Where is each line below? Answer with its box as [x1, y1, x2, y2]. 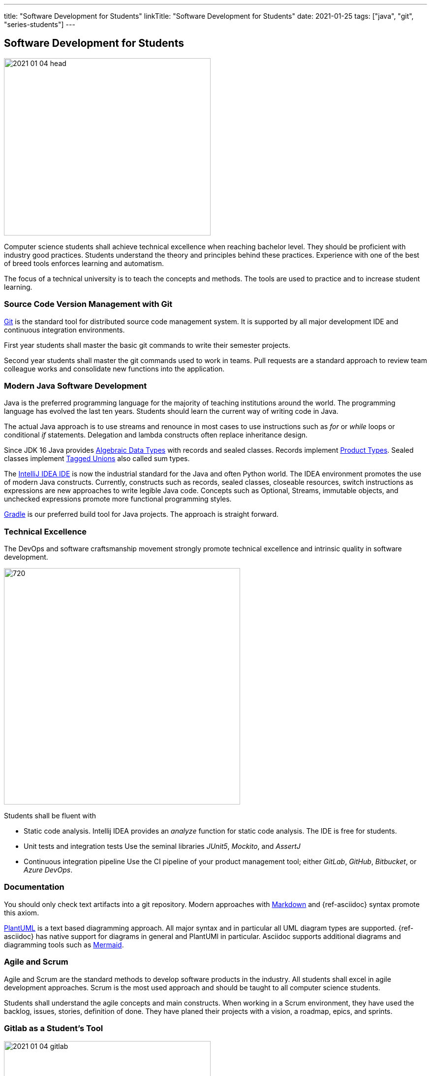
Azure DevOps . [24, 866, 73, 874]
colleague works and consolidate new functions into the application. [4, 364, 225, 373]
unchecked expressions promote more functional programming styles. [4, 495, 232, 504]
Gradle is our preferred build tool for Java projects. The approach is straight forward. [4, 510, 278, 519]
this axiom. [4, 908, 39, 917]
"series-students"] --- [4, 20, 75, 29]
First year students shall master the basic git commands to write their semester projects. [4, 340, 290, 349]
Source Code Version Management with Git [4, 299, 173, 309]
